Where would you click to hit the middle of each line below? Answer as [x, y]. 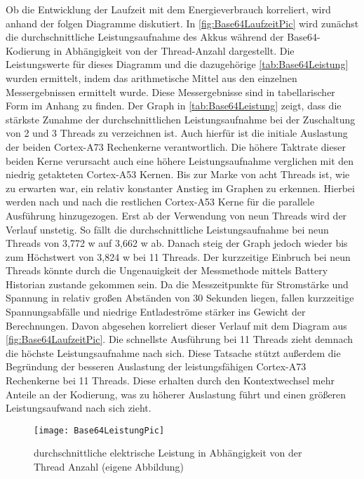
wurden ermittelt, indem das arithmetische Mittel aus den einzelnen [151, 77]
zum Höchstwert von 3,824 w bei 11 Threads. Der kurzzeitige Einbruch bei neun [178, 256]
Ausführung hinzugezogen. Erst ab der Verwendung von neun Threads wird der [176, 215]
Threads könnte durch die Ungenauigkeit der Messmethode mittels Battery [167, 270]
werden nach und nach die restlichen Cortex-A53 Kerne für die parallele [160, 202]
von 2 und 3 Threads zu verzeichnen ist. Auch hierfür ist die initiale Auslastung [177, 133]
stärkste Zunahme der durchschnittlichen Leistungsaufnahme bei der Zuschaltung [181, 119]
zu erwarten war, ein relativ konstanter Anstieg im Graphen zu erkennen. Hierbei [180, 188]
